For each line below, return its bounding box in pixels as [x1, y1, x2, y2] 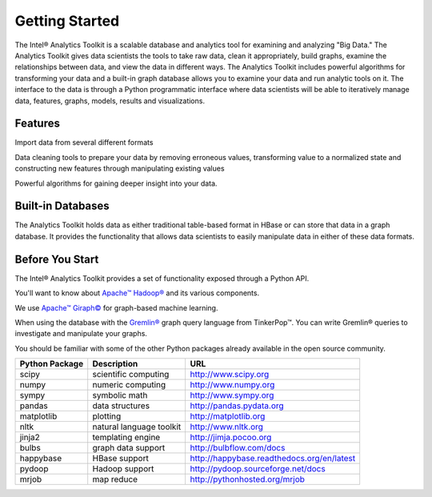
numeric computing [92, 379, 166, 391]
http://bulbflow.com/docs [190, 443, 286, 454]
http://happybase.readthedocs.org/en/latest [190, 453, 356, 464]
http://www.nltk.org [190, 421, 264, 432]
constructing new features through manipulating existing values [14, 164, 225, 174]
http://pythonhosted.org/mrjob [190, 474, 306, 485]
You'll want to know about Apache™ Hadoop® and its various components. [14, 288, 260, 298]
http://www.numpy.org [190, 379, 275, 391]
